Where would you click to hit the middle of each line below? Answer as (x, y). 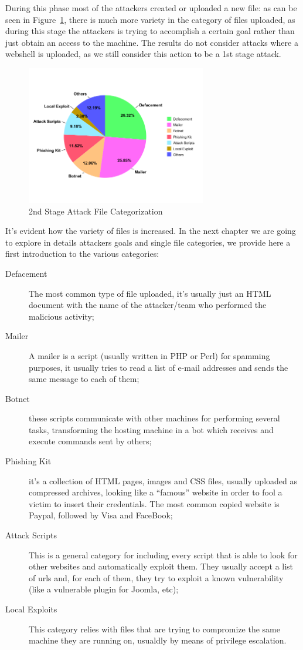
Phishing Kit (28, 461)
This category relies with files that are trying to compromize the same (155, 629)
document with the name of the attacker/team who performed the (148, 305)
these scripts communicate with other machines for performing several (154, 418)
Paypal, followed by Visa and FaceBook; (101, 515)
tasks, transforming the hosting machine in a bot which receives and (151, 429)
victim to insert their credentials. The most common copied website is (154, 503)
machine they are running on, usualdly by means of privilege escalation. (158, 640)
